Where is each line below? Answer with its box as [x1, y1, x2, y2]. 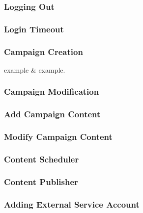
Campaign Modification [4, 85, 99, 98]
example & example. [4, 64, 65, 75]
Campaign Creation [4, 45, 83, 57]
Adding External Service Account [4, 198, 140, 210]
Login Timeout [4, 23, 64, 35]
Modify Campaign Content [4, 131, 113, 143]
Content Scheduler [4, 153, 79, 165]
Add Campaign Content [4, 108, 101, 120]
